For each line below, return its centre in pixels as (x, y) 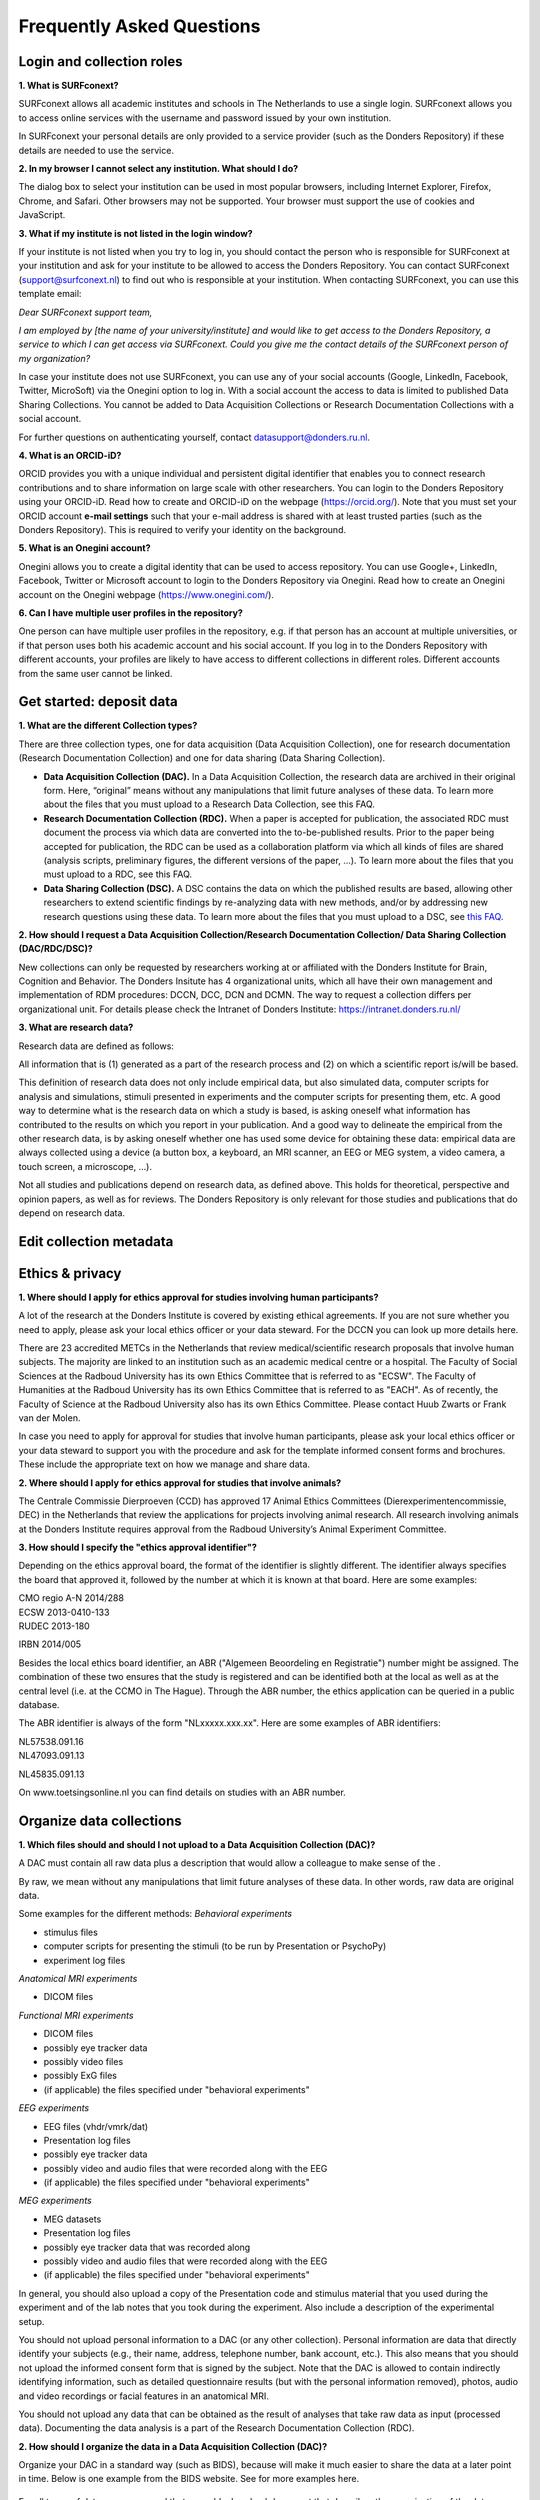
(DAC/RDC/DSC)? (56, 949)
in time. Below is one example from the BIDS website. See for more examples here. (189, 2479)
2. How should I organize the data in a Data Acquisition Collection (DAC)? (173, 2446)
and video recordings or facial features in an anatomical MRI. (143, 2396)
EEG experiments (54, 2108)
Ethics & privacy (70, 1273)
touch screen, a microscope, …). (85, 1166)
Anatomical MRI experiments (78, 1978)
